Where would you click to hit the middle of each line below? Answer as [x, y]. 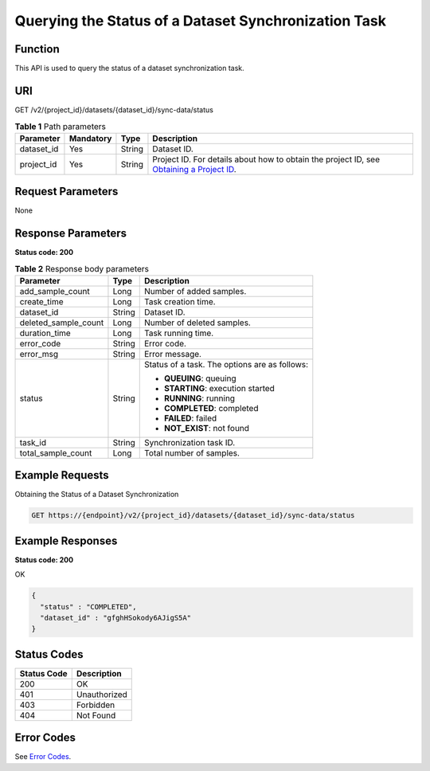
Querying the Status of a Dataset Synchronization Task [200, 21]
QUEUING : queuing [200, 378]
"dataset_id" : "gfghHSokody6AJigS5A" [115, 618]
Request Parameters [66, 192]
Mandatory [90, 138]
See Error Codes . [43, 757]
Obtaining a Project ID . [194, 169]
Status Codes [49, 654]
